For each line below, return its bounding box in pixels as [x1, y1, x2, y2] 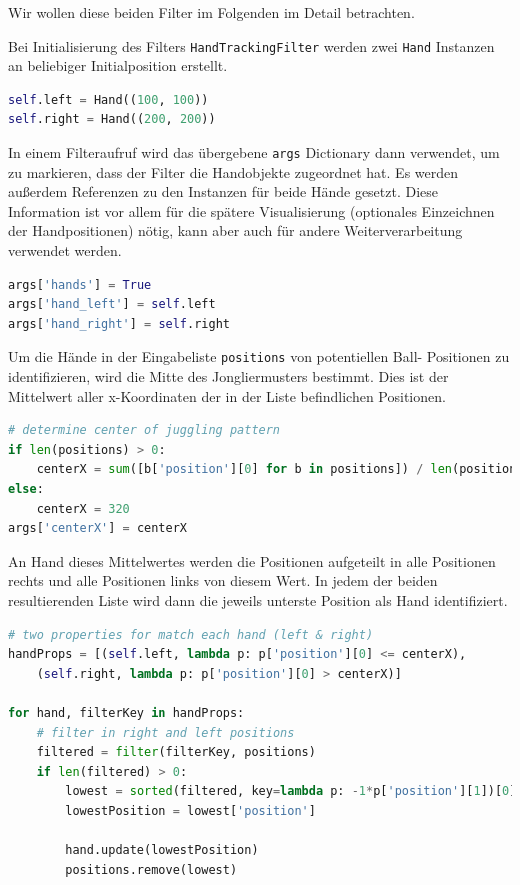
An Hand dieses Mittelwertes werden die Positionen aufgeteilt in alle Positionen [8, 550, 496, 571]
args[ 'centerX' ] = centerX [8, 521, 188, 536]
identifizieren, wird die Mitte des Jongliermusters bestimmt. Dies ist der [8, 366, 449, 387]
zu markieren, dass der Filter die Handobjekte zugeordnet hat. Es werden [8, 161, 459, 182]
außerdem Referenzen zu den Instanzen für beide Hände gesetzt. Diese [8, 181, 439, 202]
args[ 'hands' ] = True [8, 277, 152, 292]
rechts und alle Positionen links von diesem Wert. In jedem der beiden [8, 570, 438, 591]
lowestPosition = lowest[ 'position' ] [65, 803, 316, 818]
